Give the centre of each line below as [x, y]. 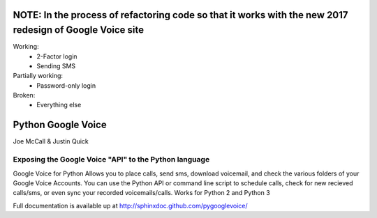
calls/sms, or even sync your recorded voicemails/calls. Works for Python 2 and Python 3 [141, 193]
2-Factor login [57, 56]
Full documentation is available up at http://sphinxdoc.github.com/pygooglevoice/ [130, 205]
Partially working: [38, 76]
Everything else [59, 105]
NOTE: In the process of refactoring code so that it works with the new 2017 [180, 15]
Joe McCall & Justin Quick [51, 141]
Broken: [24, 95]
